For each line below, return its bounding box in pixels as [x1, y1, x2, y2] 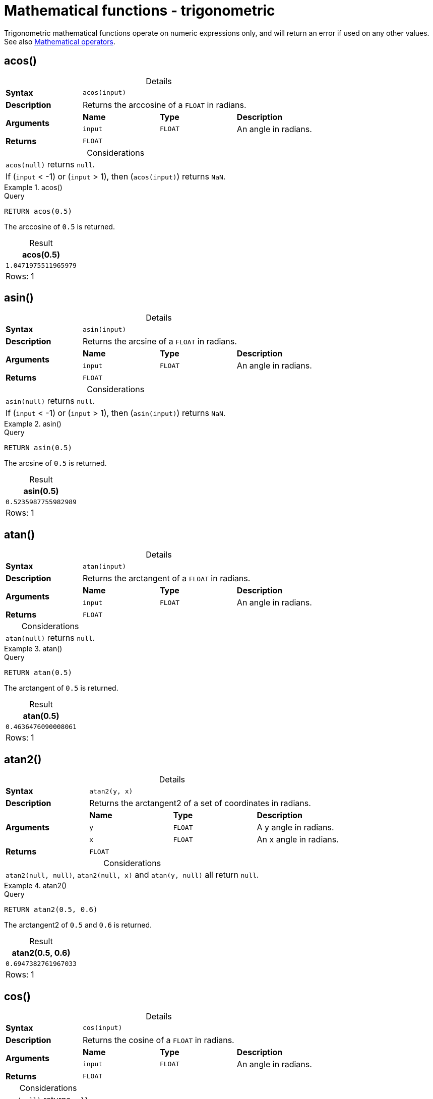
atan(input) [82, 562, 127, 570]
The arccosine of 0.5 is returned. [4, 222, 115, 231]
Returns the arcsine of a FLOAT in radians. [82, 336, 237, 347]
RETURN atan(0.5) [4, 668, 72, 677]
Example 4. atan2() [4, 881, 67, 890]
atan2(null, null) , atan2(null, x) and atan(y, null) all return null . [6, 870, 259, 880]
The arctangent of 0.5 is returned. [4, 684, 118, 693]
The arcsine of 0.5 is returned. [4, 459, 107, 468]
